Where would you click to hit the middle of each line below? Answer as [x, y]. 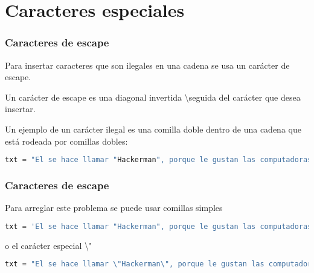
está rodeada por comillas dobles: [66, 141]
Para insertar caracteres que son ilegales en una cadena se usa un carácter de [147, 65]
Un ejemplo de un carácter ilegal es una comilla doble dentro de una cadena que [153, 129]
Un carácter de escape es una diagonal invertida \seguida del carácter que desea [153, 97]
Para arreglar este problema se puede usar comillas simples [114, 208]
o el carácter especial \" [49, 245]
